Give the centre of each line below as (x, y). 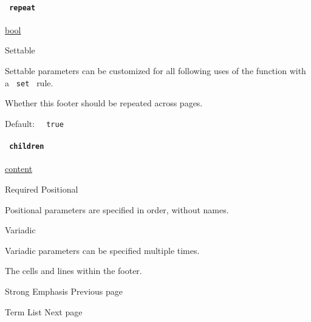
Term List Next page (44, 311)
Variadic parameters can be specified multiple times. (102, 250)
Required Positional (42, 189)
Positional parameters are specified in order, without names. (117, 209)
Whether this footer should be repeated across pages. (104, 103)
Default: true (34, 123)
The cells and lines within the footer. (73, 271)
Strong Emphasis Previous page (64, 291)
